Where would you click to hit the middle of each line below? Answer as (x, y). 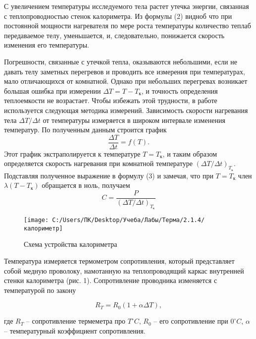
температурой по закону (40, 290)
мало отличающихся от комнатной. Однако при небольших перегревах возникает (126, 81)
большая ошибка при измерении (52, 90)
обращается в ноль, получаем (86, 185)
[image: (36, 220)
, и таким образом (190, 153)
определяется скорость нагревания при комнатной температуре (98, 163)
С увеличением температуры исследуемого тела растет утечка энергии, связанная (127, 6)
